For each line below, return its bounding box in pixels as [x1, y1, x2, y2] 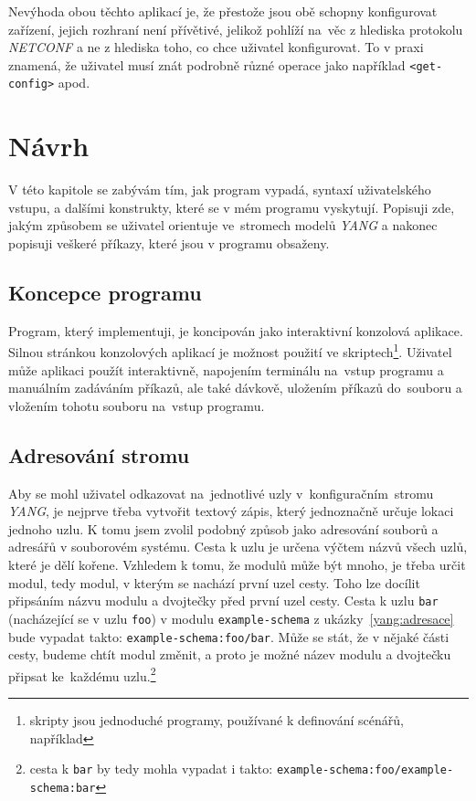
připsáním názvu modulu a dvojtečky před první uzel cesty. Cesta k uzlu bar [8, 591, 439, 610]
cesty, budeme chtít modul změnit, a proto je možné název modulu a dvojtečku [8, 645, 451, 664]
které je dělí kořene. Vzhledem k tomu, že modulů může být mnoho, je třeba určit [8, 555, 466, 574]
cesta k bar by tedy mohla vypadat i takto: [29, 759, 273, 778]
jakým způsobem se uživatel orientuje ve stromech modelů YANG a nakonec [8, 216, 438, 235]
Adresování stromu [8, 440, 190, 469]
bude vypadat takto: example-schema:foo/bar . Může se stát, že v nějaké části [8, 627, 450, 646]
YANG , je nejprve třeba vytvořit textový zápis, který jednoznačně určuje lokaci [8, 501, 454, 521]
